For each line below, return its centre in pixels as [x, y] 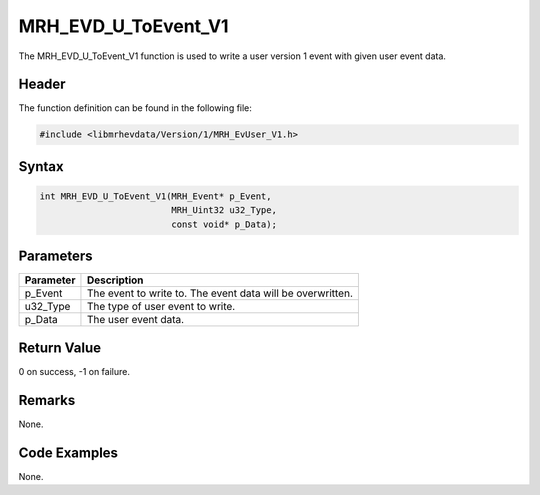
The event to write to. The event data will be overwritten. [220, 293]
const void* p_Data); [224, 224]
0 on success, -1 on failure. [74, 371]
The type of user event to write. [161, 307]
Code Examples [68, 452]
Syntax [41, 166]
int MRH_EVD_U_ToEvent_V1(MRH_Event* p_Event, [155, 196]
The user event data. [135, 320]
